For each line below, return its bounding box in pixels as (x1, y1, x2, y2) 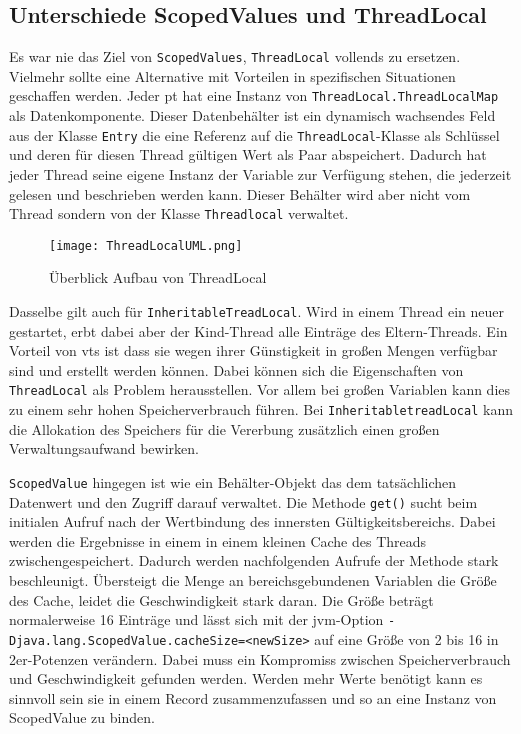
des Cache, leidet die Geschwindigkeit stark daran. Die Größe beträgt (9, 589, 434, 610)
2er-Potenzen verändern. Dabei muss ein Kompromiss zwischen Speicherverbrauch (9, 648, 511, 669)
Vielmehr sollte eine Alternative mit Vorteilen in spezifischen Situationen (9, 65, 456, 86)
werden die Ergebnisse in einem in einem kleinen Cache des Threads (9, 530, 427, 551)
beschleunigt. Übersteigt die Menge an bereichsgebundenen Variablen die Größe (9, 570, 497, 591)
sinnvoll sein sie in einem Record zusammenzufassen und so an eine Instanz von (9, 687, 497, 708)
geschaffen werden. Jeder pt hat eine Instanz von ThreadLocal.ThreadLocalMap (9, 85, 499, 106)
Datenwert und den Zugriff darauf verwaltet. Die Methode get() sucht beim (9, 491, 478, 512)
